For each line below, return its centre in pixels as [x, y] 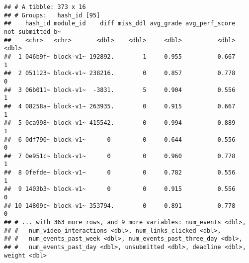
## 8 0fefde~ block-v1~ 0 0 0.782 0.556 [120, 173]
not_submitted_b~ [33, 32]
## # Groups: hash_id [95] [52, 15]
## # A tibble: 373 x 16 [45, 7]
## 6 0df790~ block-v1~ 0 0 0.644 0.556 [120, 139]
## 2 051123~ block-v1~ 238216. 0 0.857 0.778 [120, 73]
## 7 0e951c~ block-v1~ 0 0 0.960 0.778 [120, 156]
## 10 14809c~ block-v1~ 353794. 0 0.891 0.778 [120, 206]
